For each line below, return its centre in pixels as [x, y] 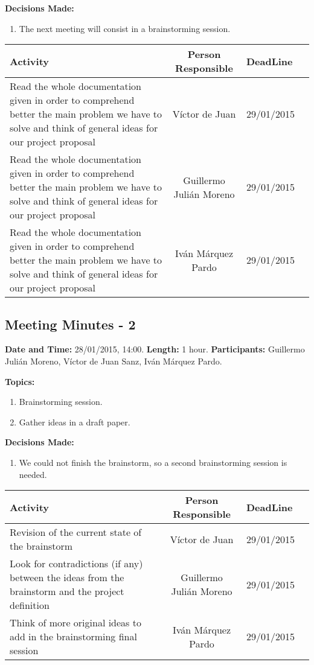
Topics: [20, 381]
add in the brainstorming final [73, 637]
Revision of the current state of [76, 532]
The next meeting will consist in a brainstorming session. [125, 28]
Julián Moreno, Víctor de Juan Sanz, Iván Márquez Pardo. [114, 361]
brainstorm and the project [67, 591]
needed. [33, 474]
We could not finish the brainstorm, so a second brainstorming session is [153, 462]
